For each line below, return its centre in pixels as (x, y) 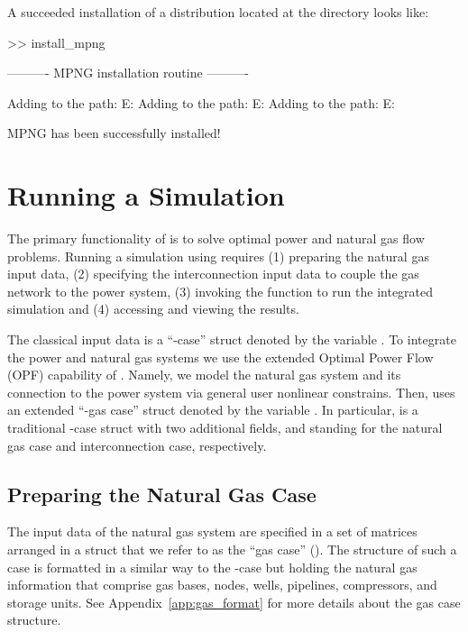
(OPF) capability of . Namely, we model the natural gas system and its (204, 375)
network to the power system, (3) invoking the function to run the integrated (220, 291)
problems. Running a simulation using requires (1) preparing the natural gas (218, 256)
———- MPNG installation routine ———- (128, 73)
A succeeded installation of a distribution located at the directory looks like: (218, 12)
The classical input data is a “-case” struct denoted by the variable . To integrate (232, 339)
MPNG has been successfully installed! (114, 133)
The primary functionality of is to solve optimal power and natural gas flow (216, 238)
